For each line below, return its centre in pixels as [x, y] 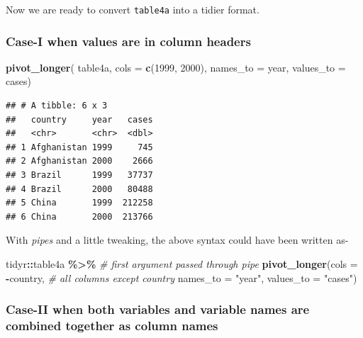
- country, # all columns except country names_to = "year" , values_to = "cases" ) [181, 277]
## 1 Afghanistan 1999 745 [79, 147]
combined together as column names [112, 326]
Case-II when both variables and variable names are [158, 309]
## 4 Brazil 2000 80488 [79, 189]
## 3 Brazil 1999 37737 [79, 175]
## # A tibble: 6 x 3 [57, 106]
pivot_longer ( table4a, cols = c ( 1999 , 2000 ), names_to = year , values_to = [176, 67]
